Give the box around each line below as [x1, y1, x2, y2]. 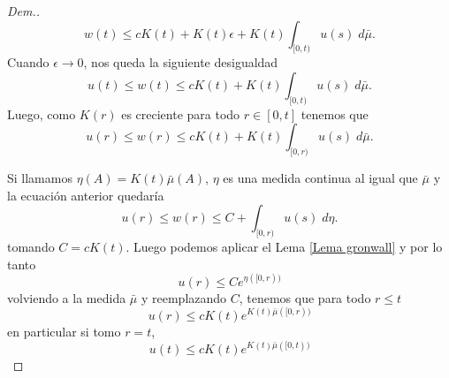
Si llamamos [7, 169, 72, 187]
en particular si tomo [7, 321, 121, 340]
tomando [7, 238, 55, 256]
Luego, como [7, 104, 76, 123]
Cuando [7, 53, 49, 72]
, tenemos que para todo [239, 288, 371, 306]
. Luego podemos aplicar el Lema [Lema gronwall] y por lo [126, 238, 443, 256]
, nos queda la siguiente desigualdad [83, 53, 278, 72]
